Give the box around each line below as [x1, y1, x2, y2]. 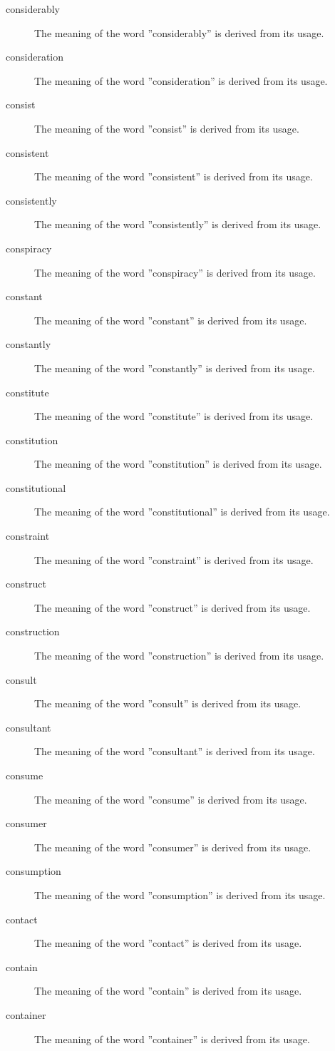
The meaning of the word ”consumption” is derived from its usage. [34, 887, 326, 902]
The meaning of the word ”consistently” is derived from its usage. [34, 217, 321, 232]
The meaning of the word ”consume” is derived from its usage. [34, 791, 307, 806]
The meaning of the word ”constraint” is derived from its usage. [34, 552, 314, 567]
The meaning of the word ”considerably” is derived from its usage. [34, 25, 324, 40]
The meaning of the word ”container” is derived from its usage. [34, 1031, 310, 1046]
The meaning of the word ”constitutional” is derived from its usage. [34, 504, 330, 519]
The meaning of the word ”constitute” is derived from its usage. [34, 409, 314, 424]
